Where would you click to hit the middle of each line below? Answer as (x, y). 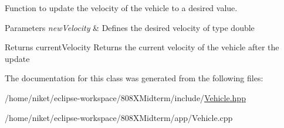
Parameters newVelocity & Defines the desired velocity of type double (130, 27)
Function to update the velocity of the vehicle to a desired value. (121, 8)
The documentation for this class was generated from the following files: (134, 78)
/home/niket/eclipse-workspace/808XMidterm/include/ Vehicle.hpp (125, 97)
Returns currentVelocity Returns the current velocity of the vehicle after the (142, 47)
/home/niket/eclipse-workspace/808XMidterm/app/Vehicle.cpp (119, 117)
